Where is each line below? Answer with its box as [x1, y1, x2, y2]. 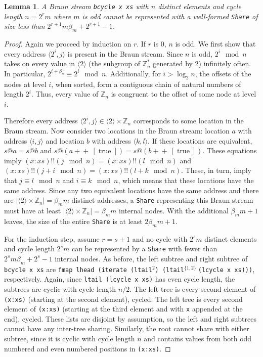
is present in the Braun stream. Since [67, 48, 183, 59]
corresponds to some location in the [133, 115, 244, 126]
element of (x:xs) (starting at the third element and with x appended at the [4, 303, 243, 314]
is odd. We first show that [175, 38, 256, 49]
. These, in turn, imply [181, 165, 251, 175]
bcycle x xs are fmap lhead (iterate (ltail [4, 263, 152, 274]
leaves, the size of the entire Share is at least [4, 215, 143, 226]
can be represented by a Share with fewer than [71, 243, 217, 254]
